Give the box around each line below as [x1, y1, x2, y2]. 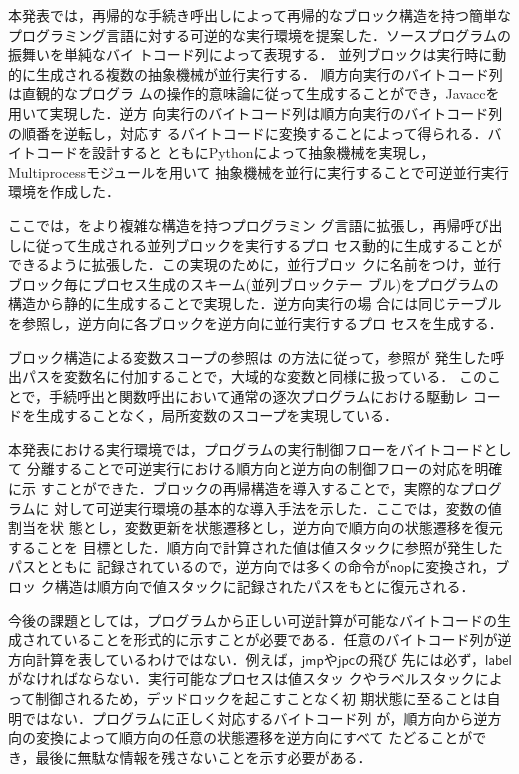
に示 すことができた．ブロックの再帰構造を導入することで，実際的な [8, 478, 460, 499]
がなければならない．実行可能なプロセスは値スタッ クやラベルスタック [8, 668, 475, 689]
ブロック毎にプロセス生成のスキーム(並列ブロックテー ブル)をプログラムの [8, 273, 499, 294]
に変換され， [411, 556, 496, 577]
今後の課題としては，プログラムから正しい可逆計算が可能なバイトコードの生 [8, 609, 511, 630]
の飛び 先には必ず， [354, 648, 485, 669]
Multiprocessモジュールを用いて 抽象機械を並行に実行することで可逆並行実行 [8, 161, 509, 182]
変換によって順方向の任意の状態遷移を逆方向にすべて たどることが [35, 727, 473, 748]
